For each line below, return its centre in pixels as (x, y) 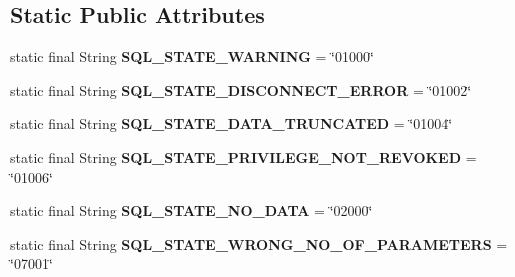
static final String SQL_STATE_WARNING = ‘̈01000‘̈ (192, 56)
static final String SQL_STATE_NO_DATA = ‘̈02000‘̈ (191, 210)
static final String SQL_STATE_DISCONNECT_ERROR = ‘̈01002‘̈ (241, 89)
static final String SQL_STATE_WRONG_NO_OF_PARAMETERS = (259, 243)
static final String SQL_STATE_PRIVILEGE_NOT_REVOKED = (243, 156)
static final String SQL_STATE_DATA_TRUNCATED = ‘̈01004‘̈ (231, 123)
